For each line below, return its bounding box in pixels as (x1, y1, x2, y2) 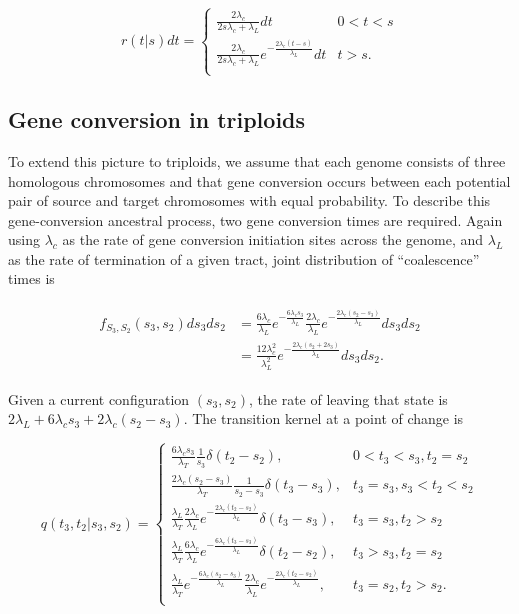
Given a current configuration (8, 388, 190, 409)
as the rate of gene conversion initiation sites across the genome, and (62, 229, 484, 250)
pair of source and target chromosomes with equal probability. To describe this (8, 190, 491, 211)
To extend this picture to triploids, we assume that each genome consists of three (8, 150, 506, 171)
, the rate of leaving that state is (248, 388, 448, 409)
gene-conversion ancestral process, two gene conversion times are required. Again (8, 209, 503, 230)
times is (8, 268, 55, 289)
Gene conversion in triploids (8, 104, 306, 135)
